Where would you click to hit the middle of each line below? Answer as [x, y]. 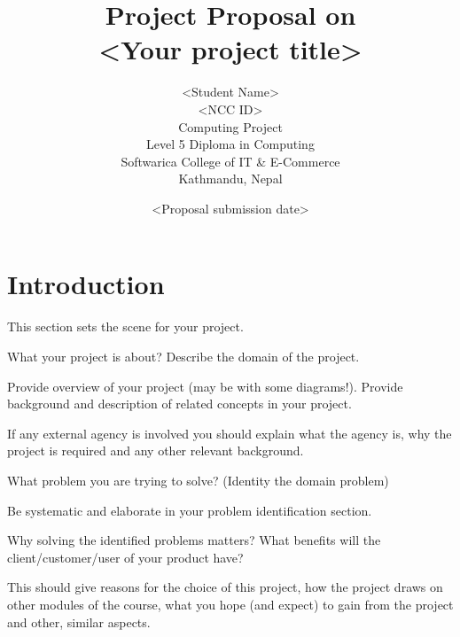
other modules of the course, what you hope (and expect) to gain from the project [230, 604]
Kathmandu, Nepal [230, 179]
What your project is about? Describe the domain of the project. [183, 356]
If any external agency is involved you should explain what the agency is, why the [230, 433]
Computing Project [230, 126]
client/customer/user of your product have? [125, 557]
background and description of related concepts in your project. [179, 404]
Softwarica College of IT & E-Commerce [230, 161]
